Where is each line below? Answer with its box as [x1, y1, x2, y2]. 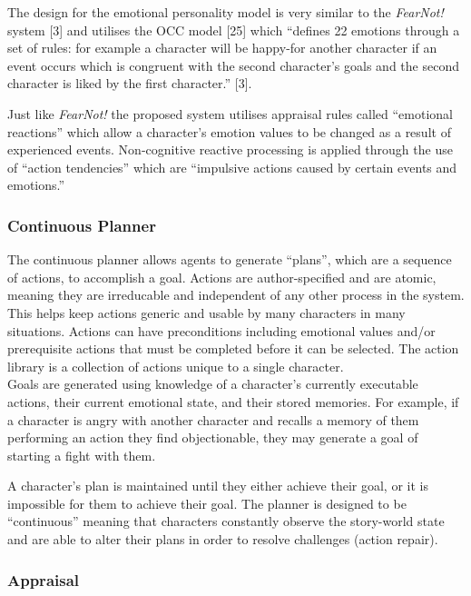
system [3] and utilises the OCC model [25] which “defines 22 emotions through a [7, 20, 460, 39]
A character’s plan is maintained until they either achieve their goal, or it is [7, 476, 428, 495]
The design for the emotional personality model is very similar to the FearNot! [7, 3, 444, 21]
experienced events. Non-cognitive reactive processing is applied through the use [7, 140, 453, 159]
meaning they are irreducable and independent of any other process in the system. [7, 285, 465, 304]
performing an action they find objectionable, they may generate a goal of [7, 428, 418, 447]
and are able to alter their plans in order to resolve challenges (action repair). [7, 530, 438, 549]
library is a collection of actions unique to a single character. [7, 356, 344, 375]
